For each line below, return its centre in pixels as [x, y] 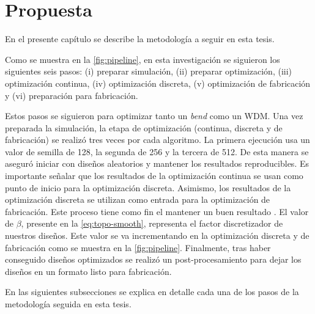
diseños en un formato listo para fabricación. [88, 271]
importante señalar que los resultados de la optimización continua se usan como [154, 176]
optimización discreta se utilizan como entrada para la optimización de [138, 199]
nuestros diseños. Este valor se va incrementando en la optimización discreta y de [157, 236]
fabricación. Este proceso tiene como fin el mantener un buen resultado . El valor [157, 211]
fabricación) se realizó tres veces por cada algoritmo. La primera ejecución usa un [157, 140]
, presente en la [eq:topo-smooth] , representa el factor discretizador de [152, 223]
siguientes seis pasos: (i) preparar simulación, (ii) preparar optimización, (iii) [149, 71]
